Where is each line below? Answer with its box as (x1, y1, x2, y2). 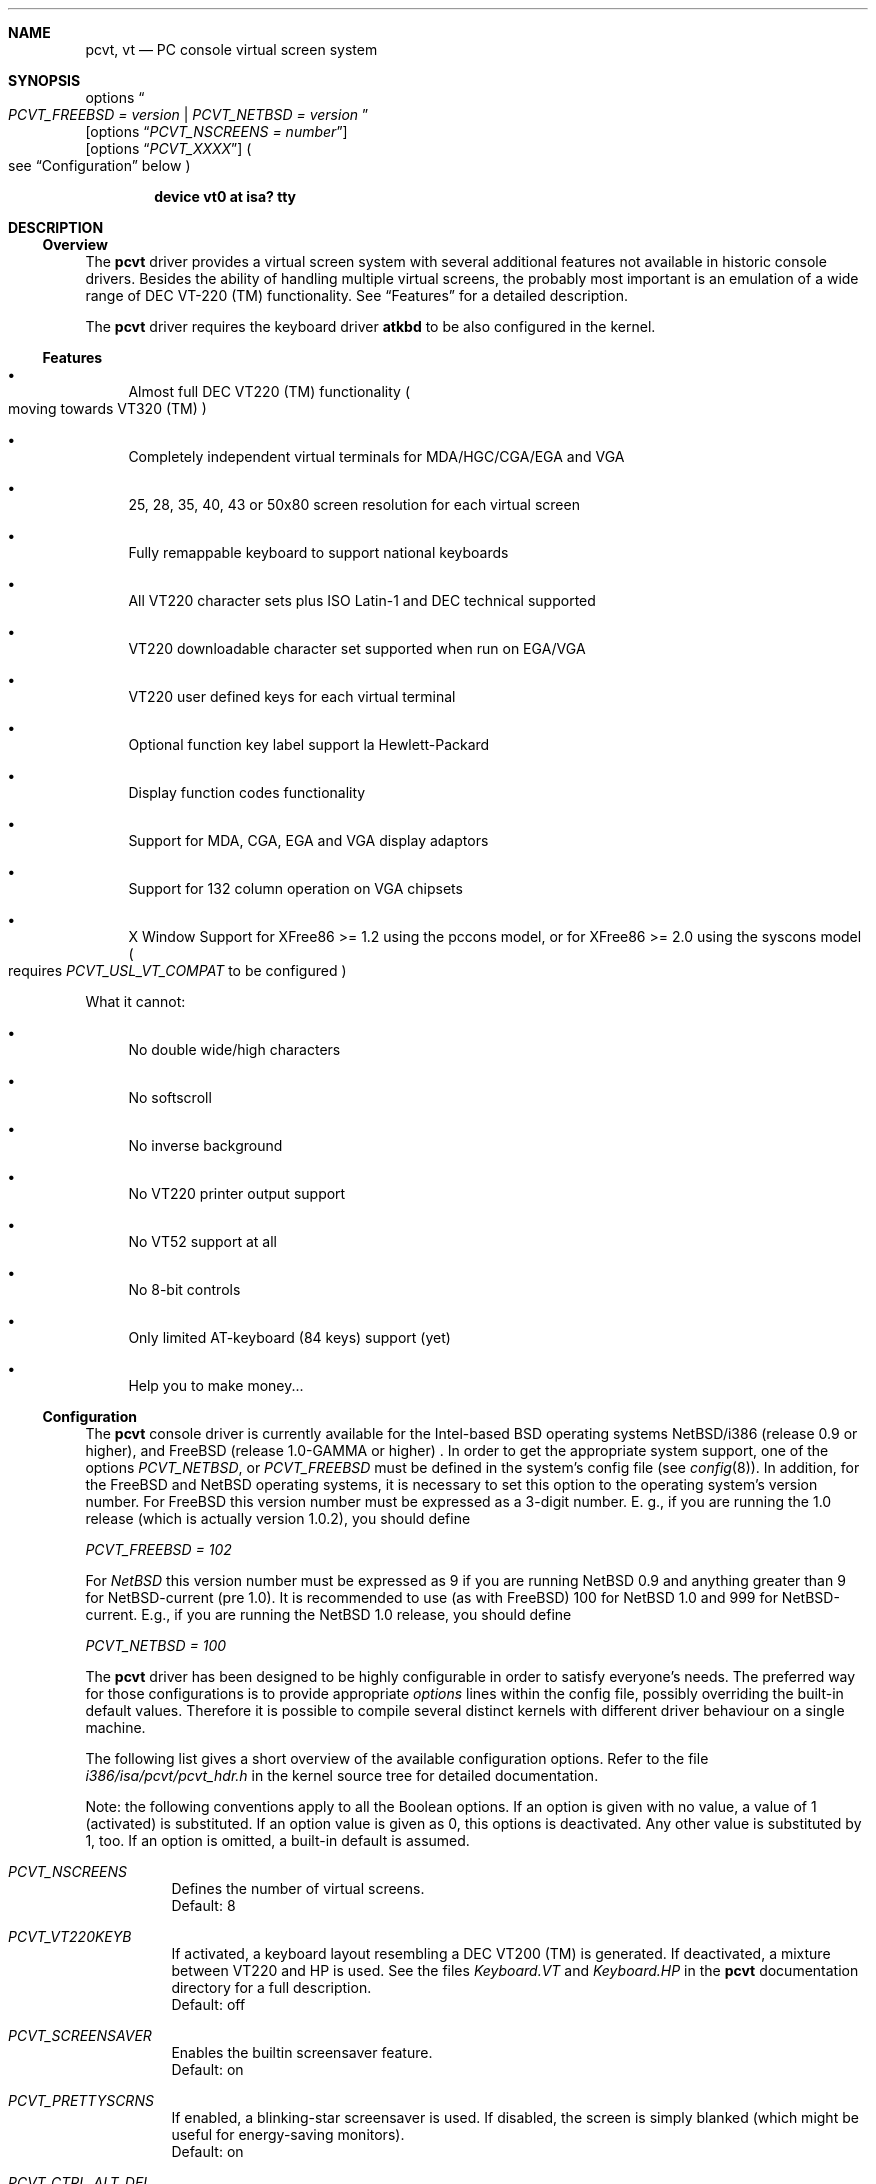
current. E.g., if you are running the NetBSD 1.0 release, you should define (85, 1606, 572, 1623)
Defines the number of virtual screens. (171, 1880, 425, 1897)
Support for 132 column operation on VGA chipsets (128, 880, 463, 897)
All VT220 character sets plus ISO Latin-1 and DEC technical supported (128, 592, 596, 609)
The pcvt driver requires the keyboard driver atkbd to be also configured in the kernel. (85, 318, 656, 335)
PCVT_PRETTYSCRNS (8, 2092, 154, 2109)
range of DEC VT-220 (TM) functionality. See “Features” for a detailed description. (85, 287, 628, 304)
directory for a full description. (171, 1979, 372, 1996)
